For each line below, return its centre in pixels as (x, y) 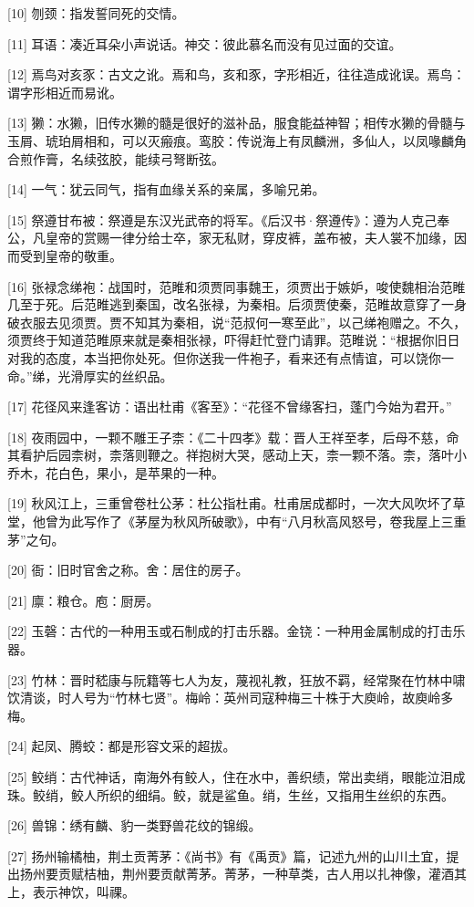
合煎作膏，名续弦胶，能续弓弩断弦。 (116, 158)
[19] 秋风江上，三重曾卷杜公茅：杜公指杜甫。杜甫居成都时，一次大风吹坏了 (230, 503)
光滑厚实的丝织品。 (115, 375)
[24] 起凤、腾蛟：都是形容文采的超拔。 (122, 746)
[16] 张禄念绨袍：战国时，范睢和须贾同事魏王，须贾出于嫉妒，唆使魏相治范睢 (237, 286)
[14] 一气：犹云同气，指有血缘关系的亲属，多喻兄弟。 (166, 189)
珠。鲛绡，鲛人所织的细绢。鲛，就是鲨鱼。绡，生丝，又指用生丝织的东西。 (231, 794)
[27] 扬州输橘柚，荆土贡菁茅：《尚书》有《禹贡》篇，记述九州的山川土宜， (227, 855)
